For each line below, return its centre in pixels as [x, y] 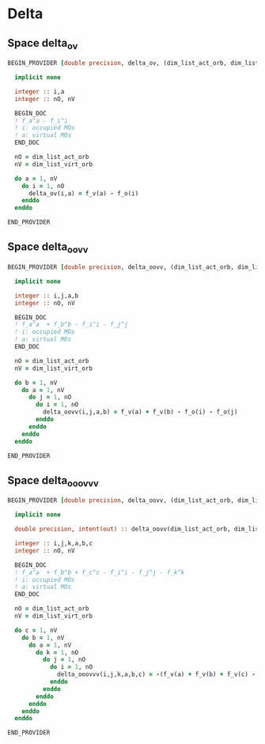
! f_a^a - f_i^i [41, 121]
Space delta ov [43, 44]
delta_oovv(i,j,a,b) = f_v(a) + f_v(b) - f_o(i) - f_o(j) [140, 412]
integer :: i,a [40, 92]
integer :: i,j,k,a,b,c [53, 544]
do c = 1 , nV [36, 630]
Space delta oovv [48, 248]
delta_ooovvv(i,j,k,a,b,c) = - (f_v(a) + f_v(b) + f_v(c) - [157, 674]
